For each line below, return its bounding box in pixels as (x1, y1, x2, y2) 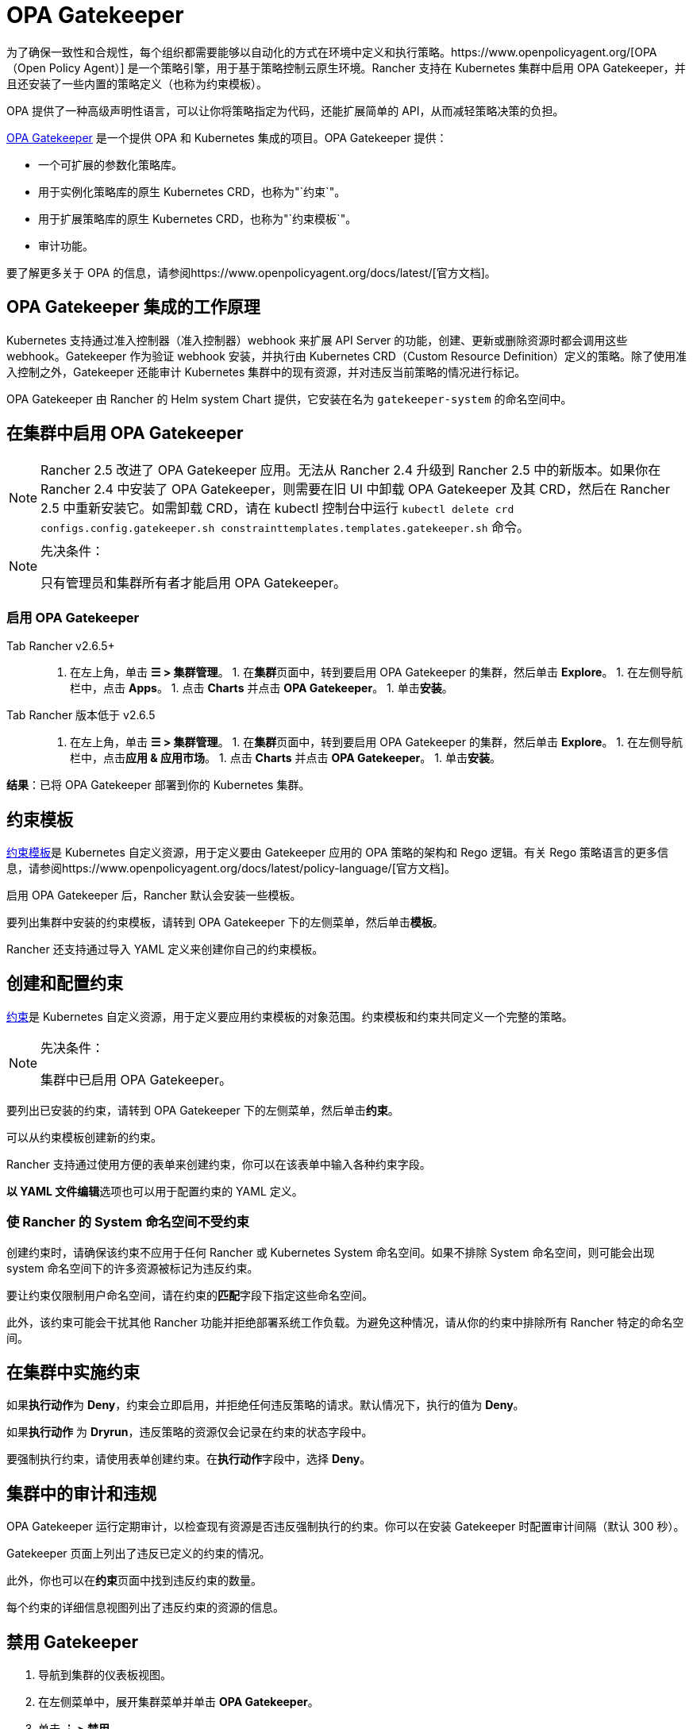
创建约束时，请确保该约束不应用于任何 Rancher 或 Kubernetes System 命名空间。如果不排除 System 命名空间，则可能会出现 (6, 1245, 655, 1259)
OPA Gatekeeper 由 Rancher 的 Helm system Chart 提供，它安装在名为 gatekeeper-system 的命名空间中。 (6, 391, 572, 406)
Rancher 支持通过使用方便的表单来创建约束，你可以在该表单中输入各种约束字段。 (6, 1157, 431, 1171)
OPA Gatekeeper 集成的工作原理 (6, 297, 260, 318)
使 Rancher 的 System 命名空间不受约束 (6, 1214, 249, 1230)
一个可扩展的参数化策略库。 (38, 157, 183, 171)
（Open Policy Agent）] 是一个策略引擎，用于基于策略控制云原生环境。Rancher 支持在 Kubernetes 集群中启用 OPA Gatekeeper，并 (6, 60, 686, 75)
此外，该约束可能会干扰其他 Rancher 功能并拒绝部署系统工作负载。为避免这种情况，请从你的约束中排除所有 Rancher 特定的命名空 (6, 1315, 684, 1329)
